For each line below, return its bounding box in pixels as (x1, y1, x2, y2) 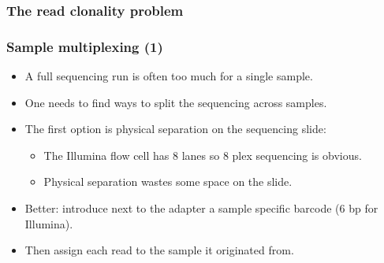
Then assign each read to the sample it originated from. (24, 242, 294, 258)
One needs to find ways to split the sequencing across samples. (24, 94, 327, 110)
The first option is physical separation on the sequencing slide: (24, 120, 326, 137)
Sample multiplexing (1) (6, 36, 163, 56)
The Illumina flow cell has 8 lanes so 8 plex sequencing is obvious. (43, 146, 362, 163)
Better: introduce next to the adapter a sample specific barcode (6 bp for (24, 200, 378, 217)
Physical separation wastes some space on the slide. (43, 173, 293, 190)
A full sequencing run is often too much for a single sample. (24, 68, 313, 84)
